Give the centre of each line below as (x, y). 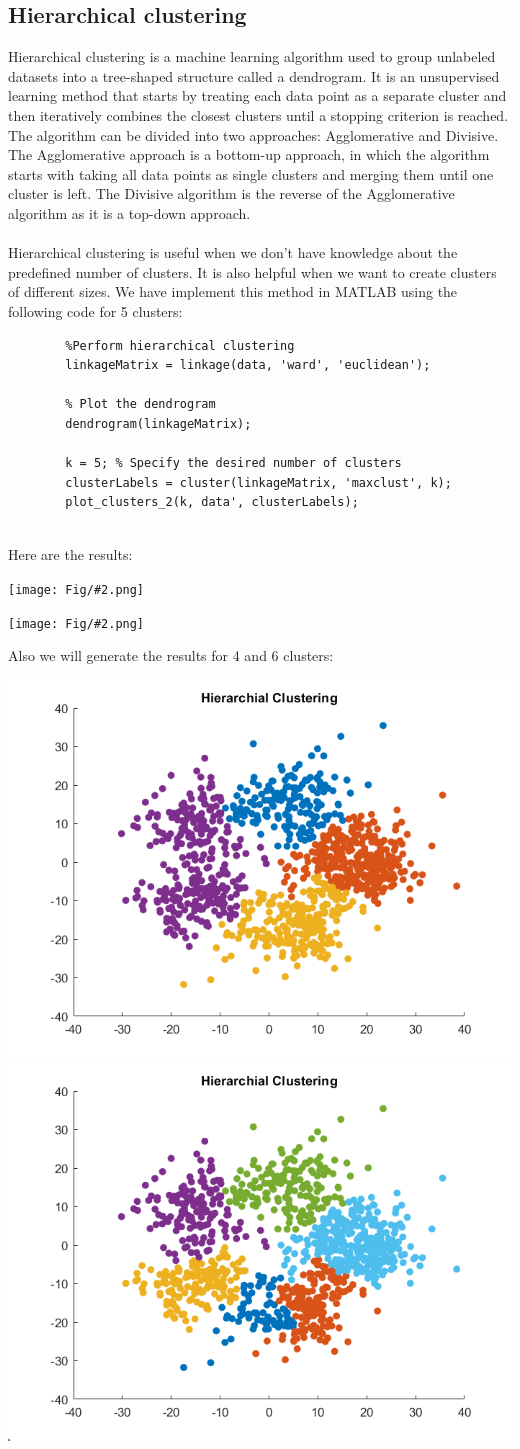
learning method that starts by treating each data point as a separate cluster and (257, 95)
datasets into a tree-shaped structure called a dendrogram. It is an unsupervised (254, 75)
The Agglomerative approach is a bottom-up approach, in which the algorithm (249, 154)
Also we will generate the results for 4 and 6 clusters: (171, 655)
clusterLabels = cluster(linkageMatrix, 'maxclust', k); (258, 482)
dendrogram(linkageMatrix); (158, 423)
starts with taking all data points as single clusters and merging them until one (251, 173)
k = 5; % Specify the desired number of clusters (233, 463)
